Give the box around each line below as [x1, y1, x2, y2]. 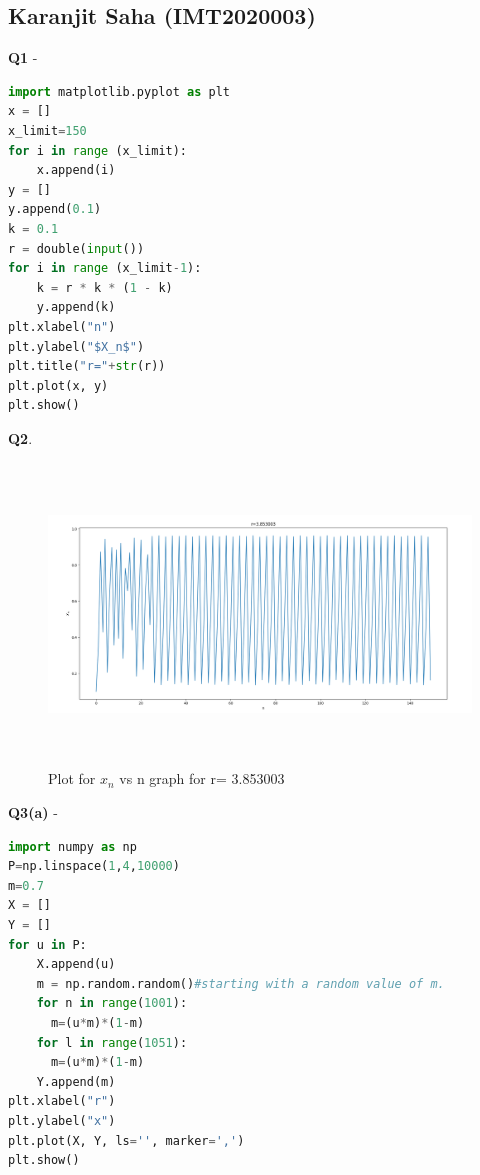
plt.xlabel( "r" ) [8, 1094, 116, 1109]
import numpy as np [8, 839, 137, 854]
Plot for [48, 768, 96, 789]
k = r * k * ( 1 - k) [36, 280, 173, 295]
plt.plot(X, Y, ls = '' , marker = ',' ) [8, 1133, 245, 1148]
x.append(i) [36, 163, 116, 178]
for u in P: [8, 937, 87, 952]
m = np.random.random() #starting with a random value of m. [36, 976, 445, 991]
